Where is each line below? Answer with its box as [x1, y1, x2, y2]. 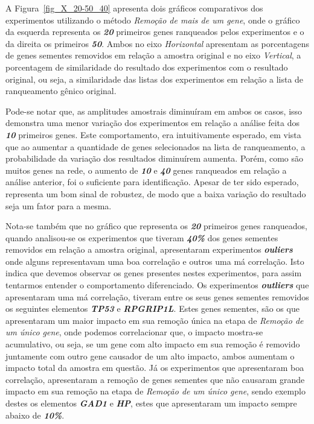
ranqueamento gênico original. [5, 84, 117, 97]
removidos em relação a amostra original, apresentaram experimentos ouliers [5, 243, 293, 256]
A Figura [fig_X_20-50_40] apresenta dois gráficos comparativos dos [5, 2, 263, 14]
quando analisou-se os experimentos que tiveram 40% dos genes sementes [5, 231, 278, 244]
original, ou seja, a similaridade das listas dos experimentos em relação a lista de [5, 72, 304, 85]
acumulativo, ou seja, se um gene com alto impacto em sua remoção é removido [5, 338, 300, 350]
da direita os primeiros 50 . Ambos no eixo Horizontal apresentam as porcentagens [5, 37, 310, 49]
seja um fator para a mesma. [5, 199, 112, 212]
